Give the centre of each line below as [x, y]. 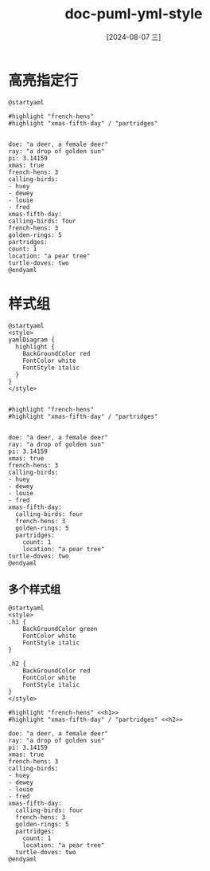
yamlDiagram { [32, 340]
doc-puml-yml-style [134, 14]
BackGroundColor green [60, 629]
